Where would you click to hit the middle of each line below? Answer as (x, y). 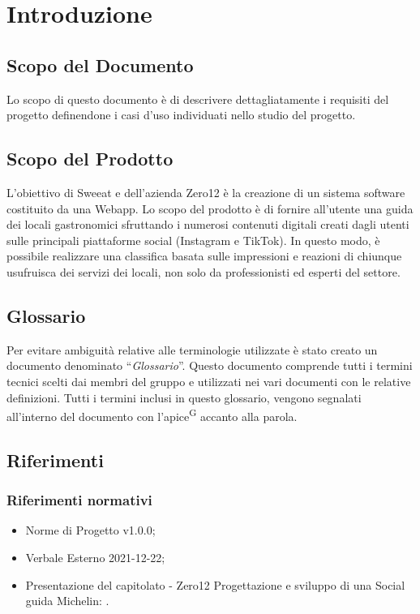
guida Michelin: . (67, 601)
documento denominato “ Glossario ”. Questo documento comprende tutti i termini (210, 365)
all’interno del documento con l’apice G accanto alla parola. (152, 415)
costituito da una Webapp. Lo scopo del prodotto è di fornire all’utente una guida (210, 208)
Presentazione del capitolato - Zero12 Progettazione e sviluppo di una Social (215, 584)
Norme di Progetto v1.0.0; (90, 530)
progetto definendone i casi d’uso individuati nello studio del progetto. (181, 115)
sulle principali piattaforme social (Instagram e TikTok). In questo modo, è (193, 240)
